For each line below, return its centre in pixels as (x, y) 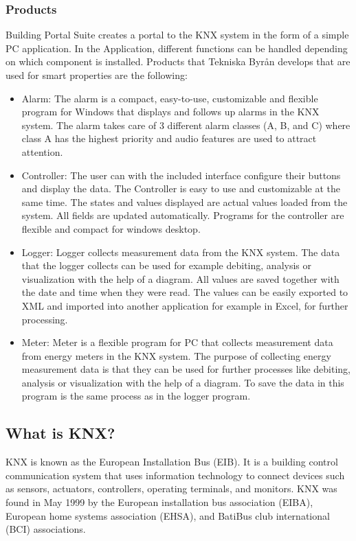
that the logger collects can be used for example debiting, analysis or (166, 265)
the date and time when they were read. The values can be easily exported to (185, 292)
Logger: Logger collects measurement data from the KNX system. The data (181, 252)
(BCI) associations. (46, 529)
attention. (42, 151)
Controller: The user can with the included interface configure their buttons (181, 175)
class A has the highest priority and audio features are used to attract (169, 138)
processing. (45, 319)
